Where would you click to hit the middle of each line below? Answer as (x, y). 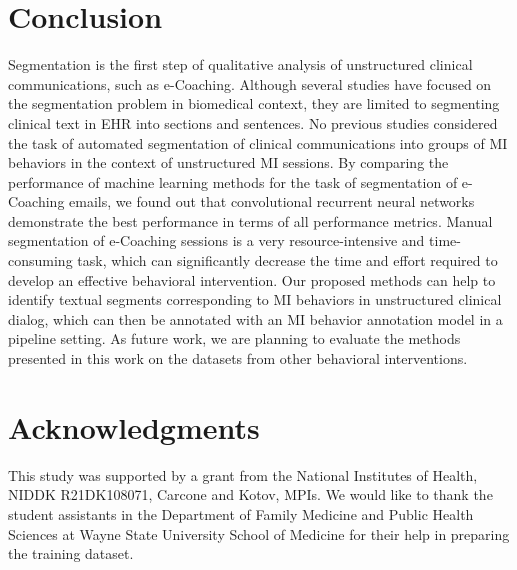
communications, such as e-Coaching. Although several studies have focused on (250, 83)
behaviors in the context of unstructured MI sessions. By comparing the (228, 162)
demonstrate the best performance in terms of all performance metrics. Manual (250, 220)
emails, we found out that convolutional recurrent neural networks (272, 201)
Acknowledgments (134, 426)
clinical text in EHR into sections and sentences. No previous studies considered (253, 122)
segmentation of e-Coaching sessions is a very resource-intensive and (216, 240)
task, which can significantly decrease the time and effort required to (287, 260)
